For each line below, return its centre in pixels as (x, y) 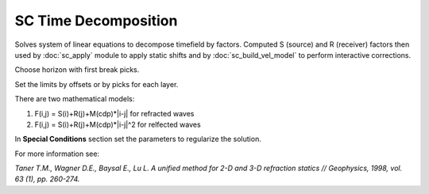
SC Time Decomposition (96, 21)
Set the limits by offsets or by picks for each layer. (97, 84)
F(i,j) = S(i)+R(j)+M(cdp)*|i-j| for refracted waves (114, 113)
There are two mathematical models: (75, 99)
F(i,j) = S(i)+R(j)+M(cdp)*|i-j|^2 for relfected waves (118, 124)
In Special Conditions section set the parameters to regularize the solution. (138, 139)
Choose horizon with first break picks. (77, 70)
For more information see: (57, 154)
